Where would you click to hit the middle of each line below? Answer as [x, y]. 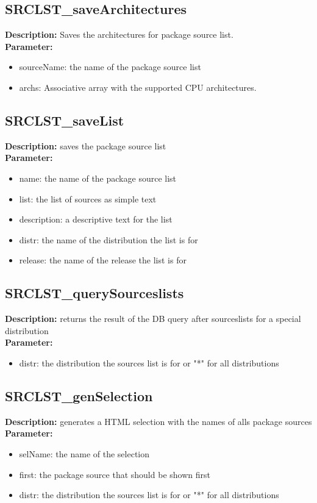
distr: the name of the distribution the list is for [109, 239]
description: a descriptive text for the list [96, 219]
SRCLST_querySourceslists [94, 293]
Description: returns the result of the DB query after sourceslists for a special [153, 319]
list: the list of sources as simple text [88, 198]
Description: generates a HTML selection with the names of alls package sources [158, 421]
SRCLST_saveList [65, 120]
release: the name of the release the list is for [103, 260]
